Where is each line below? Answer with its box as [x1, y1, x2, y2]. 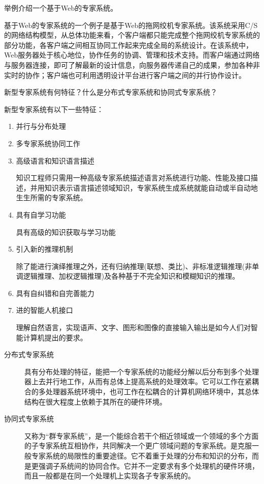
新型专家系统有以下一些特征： [4, 103, 104, 114]
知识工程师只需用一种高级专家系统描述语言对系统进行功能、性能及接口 [16, 172, 251, 183]
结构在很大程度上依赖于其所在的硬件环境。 [24, 396, 167, 407]
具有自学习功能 [16, 209, 66, 220]
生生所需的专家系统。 [16, 192, 87, 203]
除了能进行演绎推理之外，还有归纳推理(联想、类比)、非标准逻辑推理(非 [16, 260, 252, 271]
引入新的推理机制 [16, 244, 73, 254]
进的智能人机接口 [16, 305, 73, 315]
